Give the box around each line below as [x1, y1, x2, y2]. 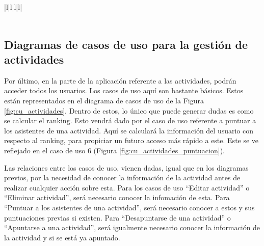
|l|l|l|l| [4, 2, 22, 12]
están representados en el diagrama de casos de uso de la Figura [4, 95, 204, 105]
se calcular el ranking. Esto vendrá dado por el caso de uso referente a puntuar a [4, 115, 256, 126]
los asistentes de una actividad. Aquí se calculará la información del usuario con [4, 125, 254, 135]
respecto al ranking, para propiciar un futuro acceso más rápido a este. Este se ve [4, 135, 259, 146]
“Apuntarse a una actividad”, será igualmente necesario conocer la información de [4, 222, 260, 233]
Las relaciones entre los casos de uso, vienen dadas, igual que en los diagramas [4, 162, 249, 173]
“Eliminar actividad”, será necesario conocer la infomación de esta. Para [4, 192, 230, 203]
